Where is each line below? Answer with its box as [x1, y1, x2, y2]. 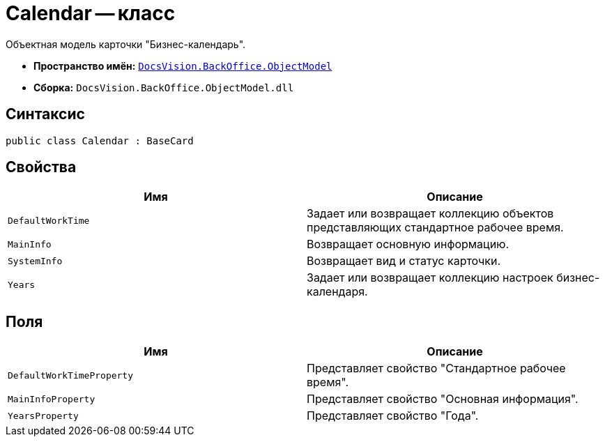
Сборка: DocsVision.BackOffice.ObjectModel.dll [33, 81, 294, 93]
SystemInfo [8, 255, 63, 266]
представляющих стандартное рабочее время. [307, 220, 564, 235]
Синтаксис [6, 105, 85, 123]
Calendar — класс [6, 1, 176, 25]
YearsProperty [8, 410, 79, 421]
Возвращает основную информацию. [307, 237, 510, 252]
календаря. [307, 284, 368, 299]
